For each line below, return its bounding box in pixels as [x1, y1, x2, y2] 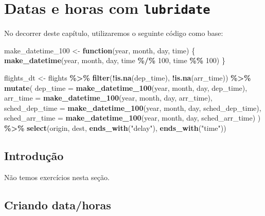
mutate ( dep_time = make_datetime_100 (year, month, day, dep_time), [4, 82, 248, 93]
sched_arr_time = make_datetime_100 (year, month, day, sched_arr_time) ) [4, 112, 261, 123]
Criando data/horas [4, 197, 111, 212]
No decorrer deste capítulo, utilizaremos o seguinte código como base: [4, 28, 223, 38]
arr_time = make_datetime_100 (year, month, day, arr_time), [4, 92, 213, 103]
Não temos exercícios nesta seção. [4, 171, 110, 182]
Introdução [4, 147, 64, 163]
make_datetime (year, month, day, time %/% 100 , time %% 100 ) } [4, 55, 225, 66]
